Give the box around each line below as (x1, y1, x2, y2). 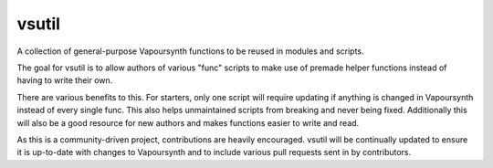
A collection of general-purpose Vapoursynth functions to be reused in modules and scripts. (16, 46, 364, 57)
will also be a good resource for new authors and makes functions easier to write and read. (16, 117, 360, 128)
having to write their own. (16, 75, 113, 86)
